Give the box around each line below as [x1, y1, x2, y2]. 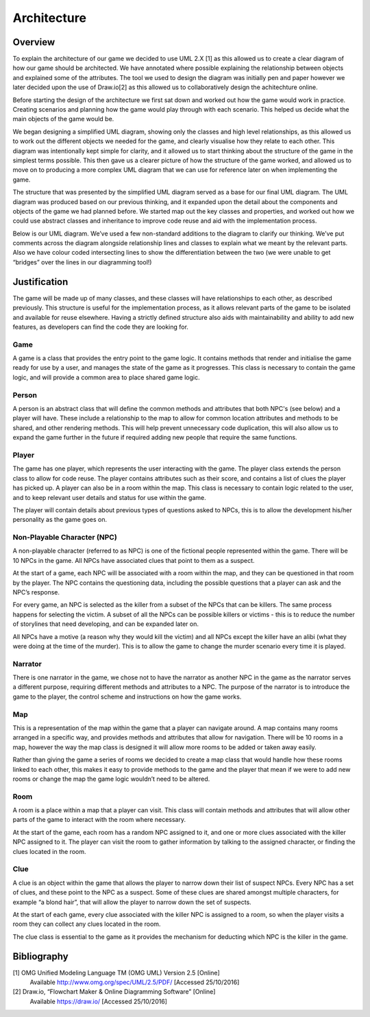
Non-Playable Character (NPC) [12, 533, 118, 542]
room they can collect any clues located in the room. [12, 920, 161, 928]
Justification [12, 276, 69, 288]
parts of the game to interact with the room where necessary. [12, 816, 186, 824]
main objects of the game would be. [12, 115, 114, 123]
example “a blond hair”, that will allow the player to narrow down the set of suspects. [12, 898, 251, 906]
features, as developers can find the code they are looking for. [12, 323, 188, 331]
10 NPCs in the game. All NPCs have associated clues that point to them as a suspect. [12, 556, 255, 564]
